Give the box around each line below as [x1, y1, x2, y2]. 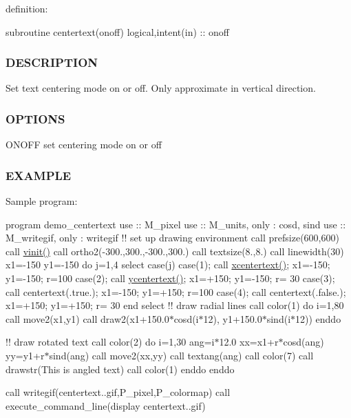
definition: [6, 1, 48, 15]
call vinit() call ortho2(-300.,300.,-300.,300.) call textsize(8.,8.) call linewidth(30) [6, 243, 344, 258]
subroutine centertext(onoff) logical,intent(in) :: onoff [6, 24, 229, 39]
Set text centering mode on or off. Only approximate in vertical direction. [6, 81, 316, 95]
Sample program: [6, 194, 78, 208]
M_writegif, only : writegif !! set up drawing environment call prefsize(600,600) [6, 230, 339, 245]
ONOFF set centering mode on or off [6, 137, 162, 152]
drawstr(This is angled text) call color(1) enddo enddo [6, 361, 235, 376]
